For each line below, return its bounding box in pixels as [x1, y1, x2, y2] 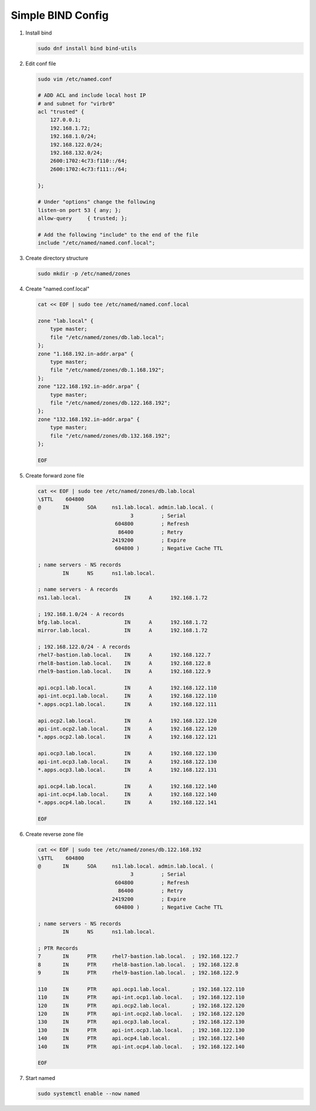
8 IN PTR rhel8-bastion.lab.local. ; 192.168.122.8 [37, 961, 239, 968]
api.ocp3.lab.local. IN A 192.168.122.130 [37, 750, 217, 757]
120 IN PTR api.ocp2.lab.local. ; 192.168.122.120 [37, 1002, 245, 1009]
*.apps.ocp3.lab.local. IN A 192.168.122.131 [37, 766, 217, 773]
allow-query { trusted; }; [37, 215, 128, 222]
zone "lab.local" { [37, 318, 94, 325]
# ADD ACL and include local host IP [37, 92, 146, 99]
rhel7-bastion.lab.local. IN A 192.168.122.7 [37, 652, 211, 659]
